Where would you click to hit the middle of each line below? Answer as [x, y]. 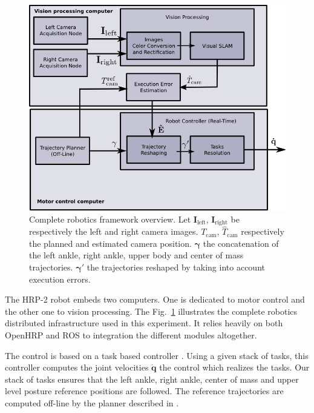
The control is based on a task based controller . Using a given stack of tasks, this [157, 355]
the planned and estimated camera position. [110, 243]
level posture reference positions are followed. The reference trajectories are [144, 391]
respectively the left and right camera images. [114, 231]
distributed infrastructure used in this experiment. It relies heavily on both [144, 323]
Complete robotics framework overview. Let [110, 219]
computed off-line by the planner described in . [92, 402]
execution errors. [60, 279]
